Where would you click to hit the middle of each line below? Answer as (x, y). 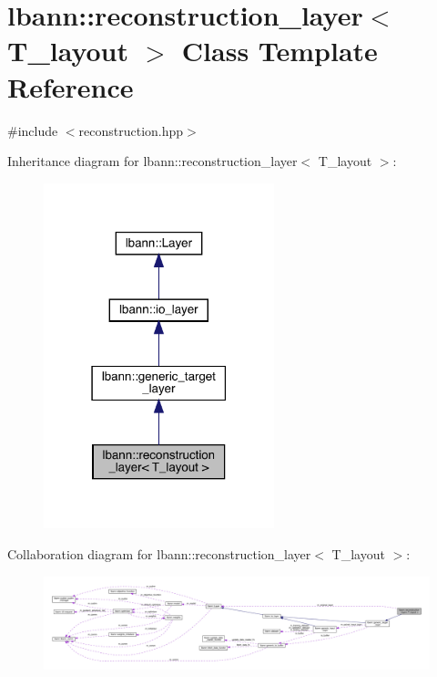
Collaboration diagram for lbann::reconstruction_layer (159, 553)
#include (33, 130)
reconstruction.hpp (131, 130)
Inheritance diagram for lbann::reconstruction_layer (152, 161)
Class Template (279, 51)
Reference (71, 86)
